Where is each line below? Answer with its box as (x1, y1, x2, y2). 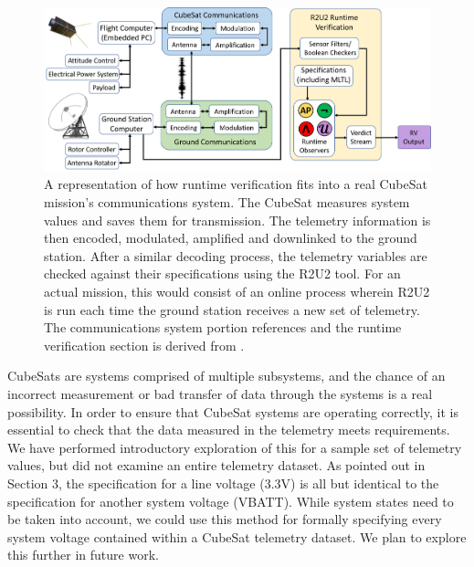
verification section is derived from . (44, 335, 245, 354)
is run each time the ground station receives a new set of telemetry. (44, 299, 420, 319)
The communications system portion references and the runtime (44, 318, 402, 337)
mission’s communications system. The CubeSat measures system (44, 193, 410, 212)
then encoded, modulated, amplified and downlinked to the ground (44, 228, 417, 247)
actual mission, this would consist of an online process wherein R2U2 (44, 282, 430, 301)
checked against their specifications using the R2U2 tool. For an (44, 264, 401, 283)
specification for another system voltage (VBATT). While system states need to (7, 491, 454, 510)
